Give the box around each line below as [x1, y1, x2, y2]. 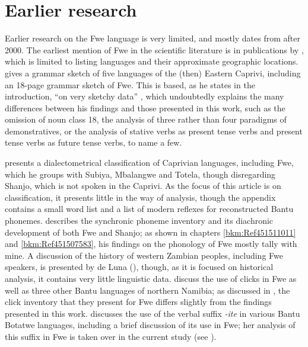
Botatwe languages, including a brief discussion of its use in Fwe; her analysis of [5, 319, 296, 331]
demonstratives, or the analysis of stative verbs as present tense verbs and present [5, 124, 303, 137]
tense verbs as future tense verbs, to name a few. [5, 136, 182, 149]
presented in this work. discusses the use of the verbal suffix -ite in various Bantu [5, 307, 300, 319]
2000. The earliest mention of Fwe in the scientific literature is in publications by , [5, 43, 304, 56]
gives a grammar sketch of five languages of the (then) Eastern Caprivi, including [5, 66, 301, 79]
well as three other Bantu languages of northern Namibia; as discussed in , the [5, 284, 290, 296]
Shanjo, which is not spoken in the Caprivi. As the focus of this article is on [5, 179, 281, 192]
